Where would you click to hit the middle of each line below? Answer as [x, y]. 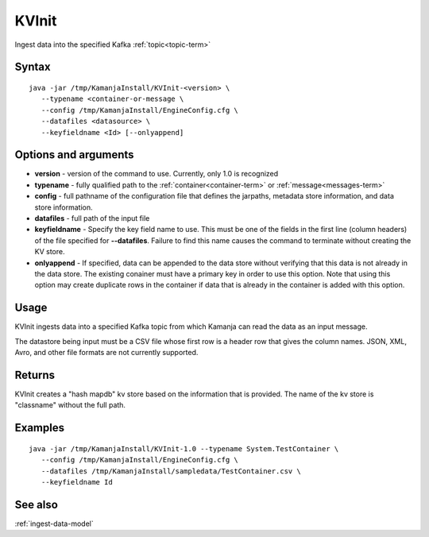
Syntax [33, 67]
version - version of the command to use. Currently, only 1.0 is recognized [157, 174]
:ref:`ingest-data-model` [54, 523]
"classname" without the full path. [70, 405]
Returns [35, 375]
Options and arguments [74, 155]
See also [37, 504]
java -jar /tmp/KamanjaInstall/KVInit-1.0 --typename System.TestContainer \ [184, 448]
